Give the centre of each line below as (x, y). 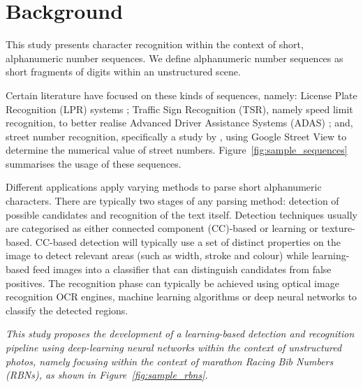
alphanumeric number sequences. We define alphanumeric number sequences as (175, 58)
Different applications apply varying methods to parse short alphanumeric (164, 187)
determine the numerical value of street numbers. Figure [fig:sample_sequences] (177, 150)
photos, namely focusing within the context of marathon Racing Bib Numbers (170, 361)
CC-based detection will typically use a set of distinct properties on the (188, 241)
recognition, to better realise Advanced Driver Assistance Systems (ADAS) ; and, (179, 123)
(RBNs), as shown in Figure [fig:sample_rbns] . (107, 375)
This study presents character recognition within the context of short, (155, 44)
